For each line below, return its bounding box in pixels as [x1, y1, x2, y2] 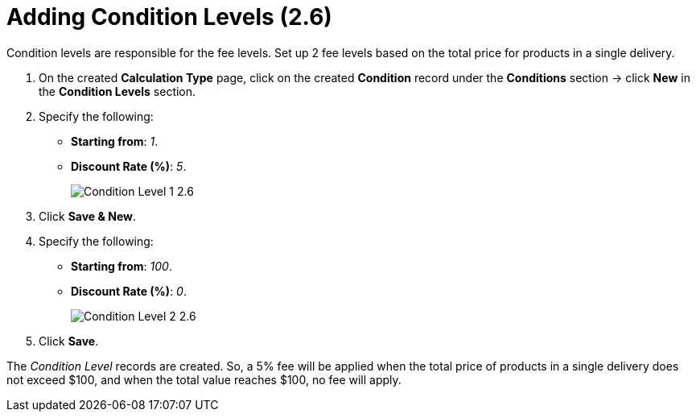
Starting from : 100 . [71, 259, 172, 273]
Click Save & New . [39, 209, 136, 223]
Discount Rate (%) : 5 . [71, 159, 187, 173]
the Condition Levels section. [39, 84, 196, 98]
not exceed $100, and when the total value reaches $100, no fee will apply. [6, 372, 402, 387]
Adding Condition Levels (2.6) [6, 3, 332, 31]
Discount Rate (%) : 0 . [71, 283, 187, 298]
